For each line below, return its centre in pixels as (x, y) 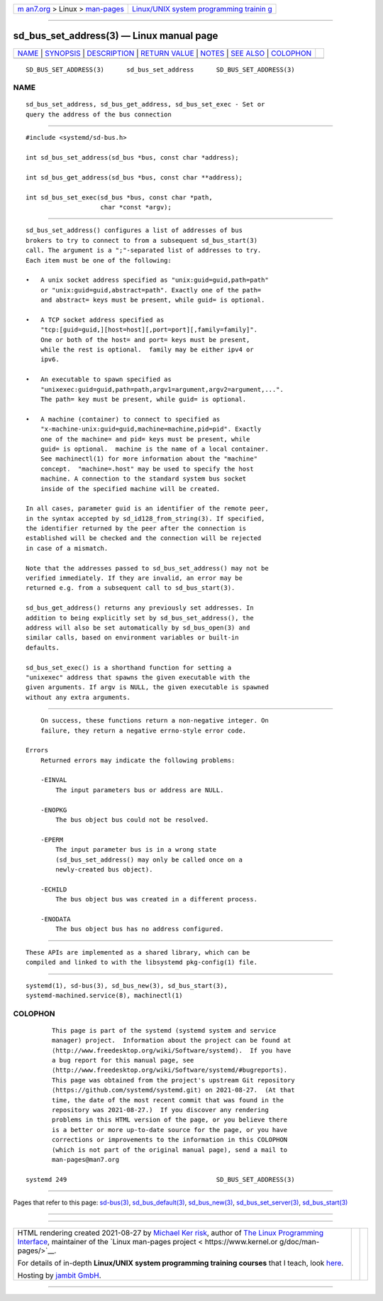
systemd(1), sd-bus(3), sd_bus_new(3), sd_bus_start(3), (127, 986)
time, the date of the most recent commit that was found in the (168, 1100)
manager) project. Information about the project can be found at (172, 1041)
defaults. (43, 647)
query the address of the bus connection (99, 114)
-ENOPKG (54, 810)
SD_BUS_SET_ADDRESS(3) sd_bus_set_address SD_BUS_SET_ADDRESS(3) (160, 70)
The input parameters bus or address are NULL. (140, 790)
